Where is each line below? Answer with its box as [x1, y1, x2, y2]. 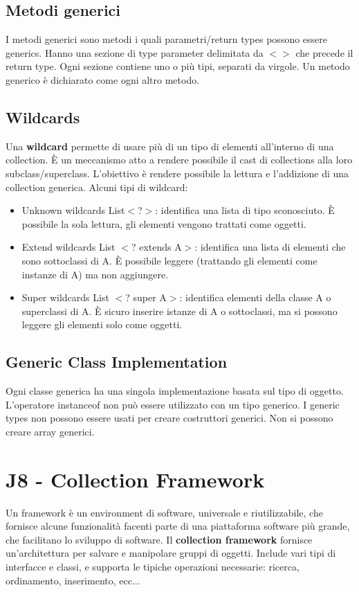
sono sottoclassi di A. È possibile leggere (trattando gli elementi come [21, 253, 317, 267]
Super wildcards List [21, 290, 109, 305]
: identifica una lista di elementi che [194, 240, 346, 254]
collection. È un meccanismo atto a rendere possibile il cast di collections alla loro [6, 152, 353, 167]
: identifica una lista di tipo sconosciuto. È [155, 203, 335, 217]
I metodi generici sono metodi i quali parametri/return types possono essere [6, 32, 328, 46]
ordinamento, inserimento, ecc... [6, 573, 140, 587]
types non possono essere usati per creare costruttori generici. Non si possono [6, 411, 333, 425]
